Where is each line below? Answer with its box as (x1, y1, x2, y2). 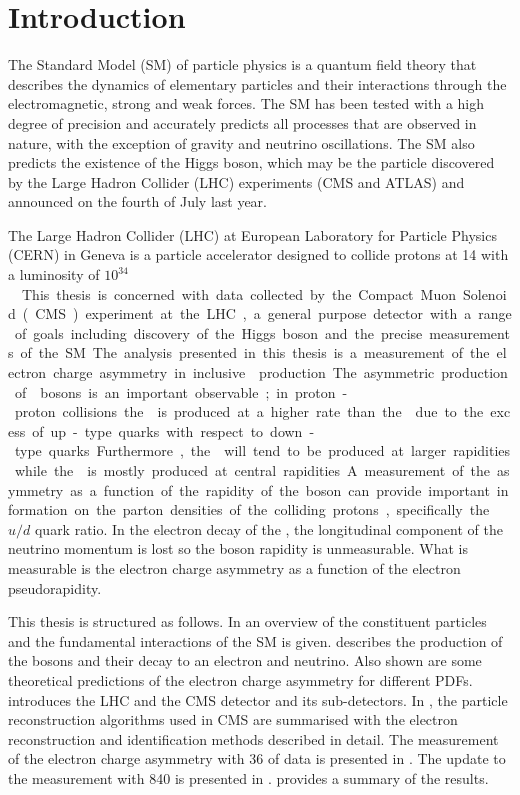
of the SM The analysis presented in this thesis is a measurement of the (20, 342, 490, 363)
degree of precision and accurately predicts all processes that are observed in (8, 112, 477, 133)
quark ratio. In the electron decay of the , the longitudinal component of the (34, 518, 503, 539)
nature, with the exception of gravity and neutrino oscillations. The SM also (8, 132, 475, 153)
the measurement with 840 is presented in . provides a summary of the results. (8, 767, 489, 788)
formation (8, 499, 68, 520)
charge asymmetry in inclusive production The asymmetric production (53, 362, 508, 383)
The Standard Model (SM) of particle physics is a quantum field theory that (8, 54, 477, 75)
